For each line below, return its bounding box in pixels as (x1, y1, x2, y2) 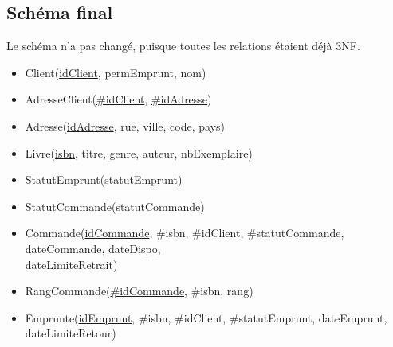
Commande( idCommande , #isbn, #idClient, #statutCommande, (25, 224, 344, 241)
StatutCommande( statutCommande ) (25, 197, 205, 214)
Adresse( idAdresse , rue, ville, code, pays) (25, 117, 225, 134)
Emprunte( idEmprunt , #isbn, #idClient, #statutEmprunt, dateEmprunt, (25, 309, 387, 326)
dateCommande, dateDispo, (25, 240, 161, 256)
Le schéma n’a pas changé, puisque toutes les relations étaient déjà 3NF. (6, 37, 360, 54)
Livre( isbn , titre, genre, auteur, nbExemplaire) (25, 144, 253, 161)
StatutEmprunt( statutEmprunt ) (25, 171, 183, 188)
